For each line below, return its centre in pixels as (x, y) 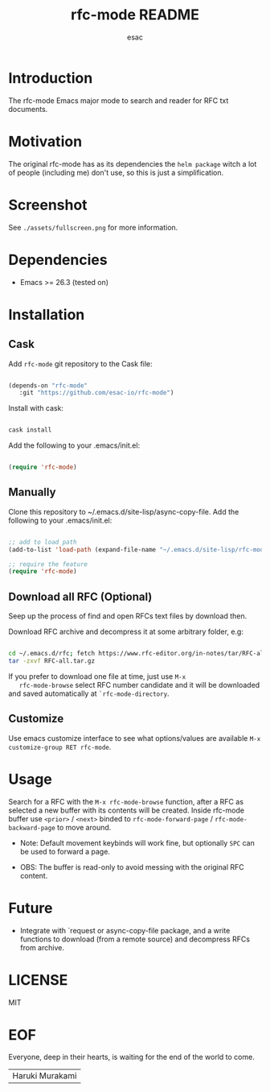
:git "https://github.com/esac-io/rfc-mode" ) (96, 393)
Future (31, 908)
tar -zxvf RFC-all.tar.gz (51, 661)
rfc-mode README (135, 15)
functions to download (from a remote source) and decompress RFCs (135, 939)
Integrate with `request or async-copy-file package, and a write (125, 930)
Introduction (51, 78)
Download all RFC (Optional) (80, 596)
